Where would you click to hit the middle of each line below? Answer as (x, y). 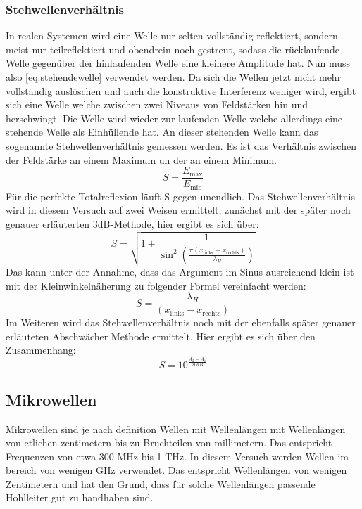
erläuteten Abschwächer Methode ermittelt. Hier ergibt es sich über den (161, 336)
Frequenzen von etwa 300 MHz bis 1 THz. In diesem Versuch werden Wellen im (177, 456)
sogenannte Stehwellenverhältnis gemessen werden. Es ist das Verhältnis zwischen (181, 145)
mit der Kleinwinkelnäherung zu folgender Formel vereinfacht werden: (156, 285)
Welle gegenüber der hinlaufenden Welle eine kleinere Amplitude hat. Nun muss (178, 63)
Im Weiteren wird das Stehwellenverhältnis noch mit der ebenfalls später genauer (181, 322)
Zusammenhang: (41, 350)
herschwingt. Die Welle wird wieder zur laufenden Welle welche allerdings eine (174, 118)
